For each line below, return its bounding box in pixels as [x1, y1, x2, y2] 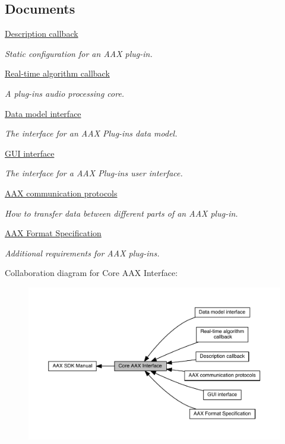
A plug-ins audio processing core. [5, 87, 125, 99]
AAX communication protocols [5, 186, 118, 199]
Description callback [5, 27, 78, 40]
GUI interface [5, 147, 55, 159]
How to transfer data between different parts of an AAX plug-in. [5, 207, 238, 219]
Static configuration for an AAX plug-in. [5, 47, 153, 59]
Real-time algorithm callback [5, 67, 110, 80]
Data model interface [5, 107, 81, 119]
